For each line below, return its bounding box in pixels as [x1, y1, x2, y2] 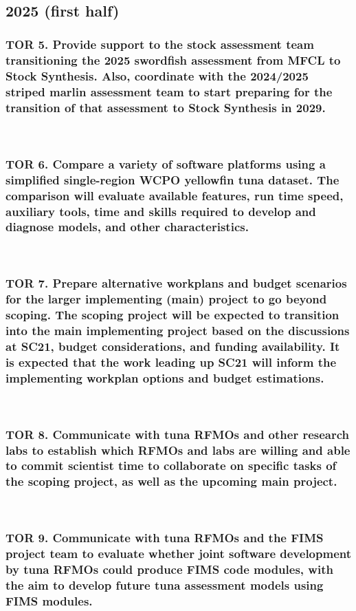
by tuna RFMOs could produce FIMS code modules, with [5, 561, 333, 578]
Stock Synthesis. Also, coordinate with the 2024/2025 [5, 67, 309, 85]
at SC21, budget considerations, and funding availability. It [5, 337, 340, 354]
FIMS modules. [5, 592, 93, 609]
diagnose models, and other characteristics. [5, 218, 249, 235]
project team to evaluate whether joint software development [5, 545, 351, 562]
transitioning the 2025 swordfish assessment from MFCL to [5, 52, 341, 69]
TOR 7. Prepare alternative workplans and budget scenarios [5, 275, 347, 292]
